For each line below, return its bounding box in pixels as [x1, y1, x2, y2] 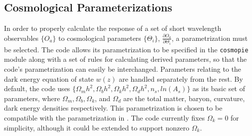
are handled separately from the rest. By [119, 73, 243, 84]
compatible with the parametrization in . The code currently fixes [4, 112, 205, 123]
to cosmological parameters [58, 32, 141, 43]
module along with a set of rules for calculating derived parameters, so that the [4, 54, 247, 64]
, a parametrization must [171, 32, 248, 43]
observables [4, 32, 39, 43]
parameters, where [4, 93, 60, 103]
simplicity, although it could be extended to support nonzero [4, 122, 190, 133]
